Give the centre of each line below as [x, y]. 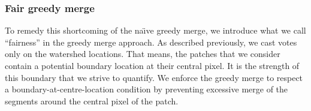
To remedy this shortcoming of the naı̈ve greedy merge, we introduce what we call [155, 30]
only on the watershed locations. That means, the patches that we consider [143, 54]
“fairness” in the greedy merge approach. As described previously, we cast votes [151, 42]
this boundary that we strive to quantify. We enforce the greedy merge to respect [154, 77]
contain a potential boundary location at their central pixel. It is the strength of [152, 65]
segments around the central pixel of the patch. [92, 100]
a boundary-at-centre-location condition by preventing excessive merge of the [147, 89]
